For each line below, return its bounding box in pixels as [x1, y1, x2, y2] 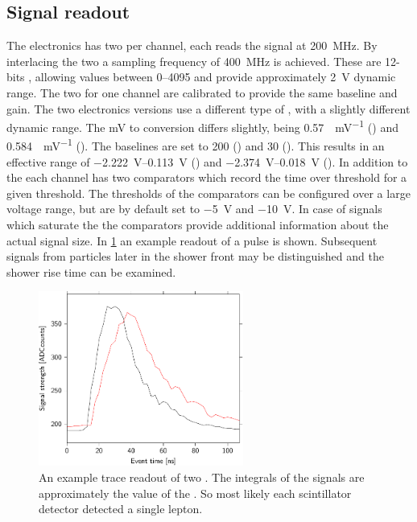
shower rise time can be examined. [6, 263, 176, 280]
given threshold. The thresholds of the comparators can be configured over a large [6, 184, 411, 201]
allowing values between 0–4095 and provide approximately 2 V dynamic [35, 68, 396, 85]
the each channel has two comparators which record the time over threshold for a [6, 169, 407, 186]
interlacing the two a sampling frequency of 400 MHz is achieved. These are [6, 52, 382, 69]
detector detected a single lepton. [39, 500, 203, 517]
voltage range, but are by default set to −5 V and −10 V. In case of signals [6, 200, 382, 217]
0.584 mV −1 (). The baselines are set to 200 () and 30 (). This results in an [6, 135, 385, 154]
